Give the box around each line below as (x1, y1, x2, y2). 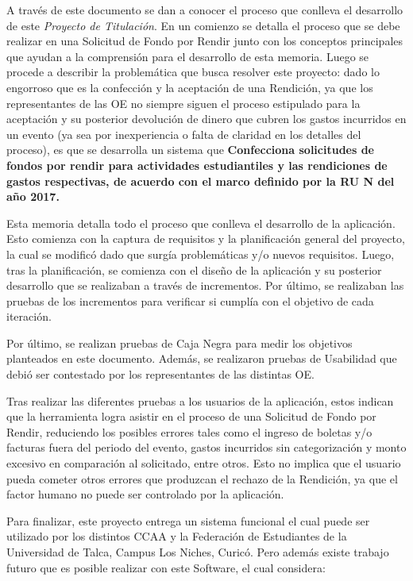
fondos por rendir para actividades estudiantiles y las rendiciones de (6, 156, 388, 173)
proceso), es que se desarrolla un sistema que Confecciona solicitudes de (6, 141, 375, 158)
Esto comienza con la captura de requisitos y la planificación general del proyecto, (6, 230, 405, 247)
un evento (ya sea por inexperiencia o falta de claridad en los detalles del (6, 125, 361, 142)
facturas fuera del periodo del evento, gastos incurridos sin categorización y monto (6, 439, 407, 456)
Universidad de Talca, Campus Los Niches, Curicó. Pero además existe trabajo (6, 544, 389, 560)
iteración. (6, 308, 52, 325)
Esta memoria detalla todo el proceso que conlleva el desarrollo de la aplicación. (6, 214, 396, 231)
